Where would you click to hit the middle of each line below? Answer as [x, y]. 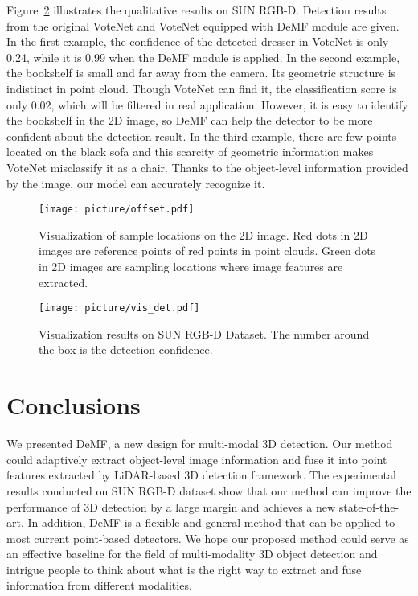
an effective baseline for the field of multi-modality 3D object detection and [192, 554]
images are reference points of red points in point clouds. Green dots [207, 251]
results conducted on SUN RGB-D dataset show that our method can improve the [209, 490]
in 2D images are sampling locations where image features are [191, 266]
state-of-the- [369, 506]
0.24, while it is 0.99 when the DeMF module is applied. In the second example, [203, 57]
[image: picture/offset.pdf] [117, 210]
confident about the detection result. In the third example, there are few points [202, 136]
